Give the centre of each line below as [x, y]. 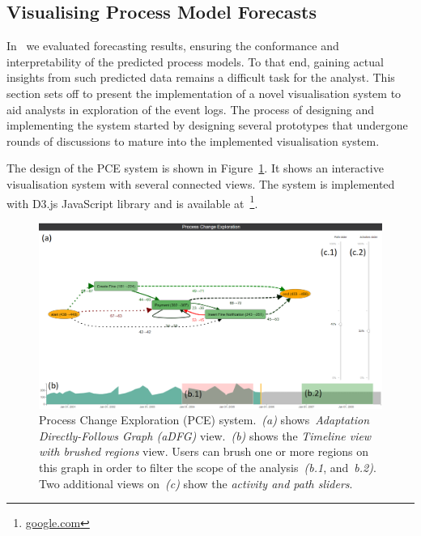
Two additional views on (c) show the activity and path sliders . [196, 483]
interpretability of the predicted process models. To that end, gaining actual [195, 61]
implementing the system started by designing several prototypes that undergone [207, 125]
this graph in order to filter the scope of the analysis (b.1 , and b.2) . [208, 467]
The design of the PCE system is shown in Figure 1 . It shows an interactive [195, 168]
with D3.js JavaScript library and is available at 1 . [132, 202]
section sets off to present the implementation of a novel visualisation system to [204, 93]
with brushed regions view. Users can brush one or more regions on [204, 451]
